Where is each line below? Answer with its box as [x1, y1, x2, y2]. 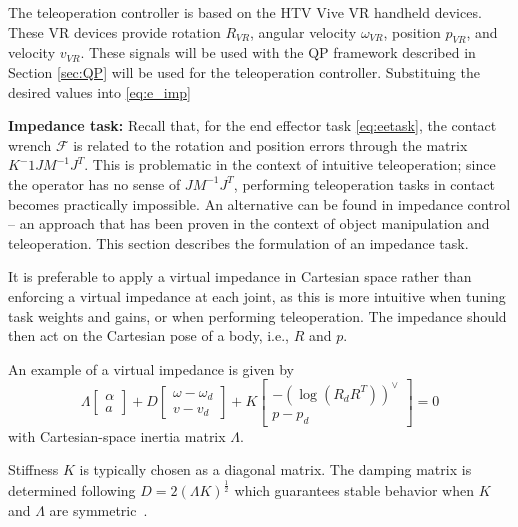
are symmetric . [49, 499, 148, 520]
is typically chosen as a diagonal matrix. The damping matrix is [79, 459, 472, 480]
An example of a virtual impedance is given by [8, 358, 294, 379]
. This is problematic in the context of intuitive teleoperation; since [84, 154, 496, 175]
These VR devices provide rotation [8, 21, 221, 42]
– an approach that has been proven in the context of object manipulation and [8, 213, 490, 234]
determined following [8, 480, 136, 501]
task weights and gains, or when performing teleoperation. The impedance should [8, 305, 507, 326]
